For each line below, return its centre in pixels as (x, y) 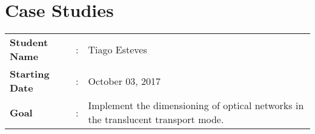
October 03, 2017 (124, 81)
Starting (30, 74)
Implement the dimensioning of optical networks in (196, 106)
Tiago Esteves (118, 49)
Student (29, 42)
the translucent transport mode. (156, 119)
